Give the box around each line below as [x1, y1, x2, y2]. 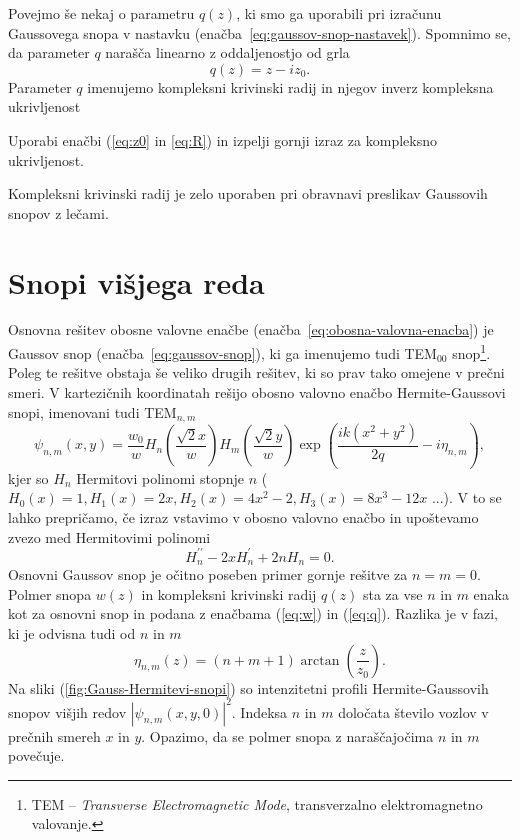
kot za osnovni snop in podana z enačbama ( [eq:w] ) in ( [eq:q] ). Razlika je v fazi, [8, 603, 499, 624]
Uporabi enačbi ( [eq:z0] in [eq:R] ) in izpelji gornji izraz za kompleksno [8, 129, 437, 150]
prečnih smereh [8, 725, 101, 746]
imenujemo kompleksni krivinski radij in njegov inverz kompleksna [87, 76, 494, 97]
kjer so [8, 467, 49, 488]
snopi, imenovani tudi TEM [8, 401, 177, 422]
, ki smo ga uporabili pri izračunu [236, 3, 442, 23]
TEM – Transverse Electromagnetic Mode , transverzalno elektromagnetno [31, 793, 483, 814]
